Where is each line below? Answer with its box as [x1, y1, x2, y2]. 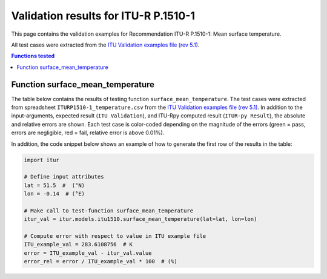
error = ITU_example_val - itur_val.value [24, 249, 152, 257]
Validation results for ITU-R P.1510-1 [11, 9, 196, 22]
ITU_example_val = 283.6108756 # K [24, 241, 133, 248]
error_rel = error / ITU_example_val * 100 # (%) [24, 258, 178, 265]
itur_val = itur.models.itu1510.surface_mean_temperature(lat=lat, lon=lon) [24, 215, 257, 223]
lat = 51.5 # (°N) [24, 182, 85, 189]
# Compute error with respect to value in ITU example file [24, 233, 206, 240]
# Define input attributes [24, 173, 104, 180]
